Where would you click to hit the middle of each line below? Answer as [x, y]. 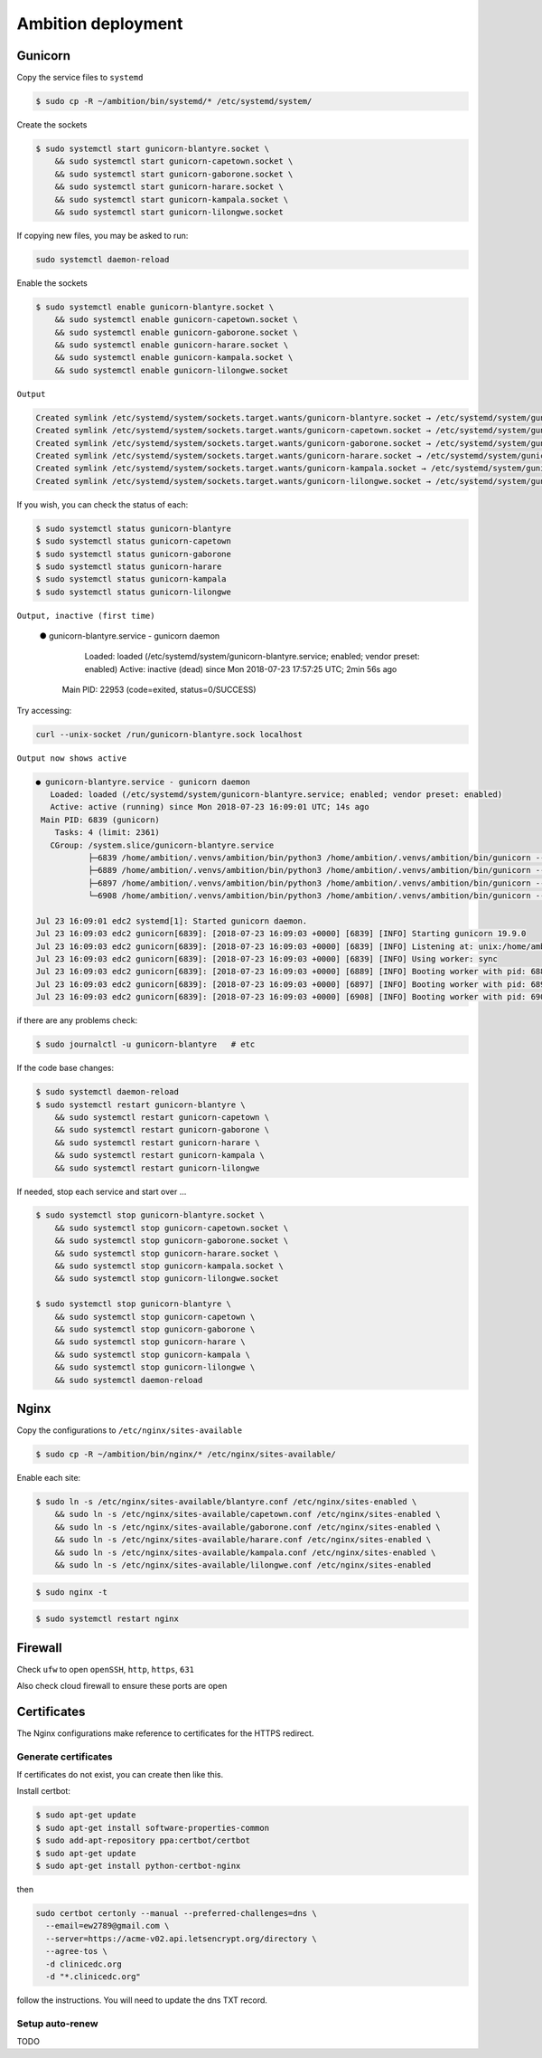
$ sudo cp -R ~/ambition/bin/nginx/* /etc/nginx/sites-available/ [186, 1455]
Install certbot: [44, 1791]
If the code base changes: [65, 1068]
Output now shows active [71, 758]
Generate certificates [65, 1757]
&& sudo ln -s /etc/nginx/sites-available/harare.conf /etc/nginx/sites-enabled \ [243, 1540]
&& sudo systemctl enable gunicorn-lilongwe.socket [172, 370]
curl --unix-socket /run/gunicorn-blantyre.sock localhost [169, 734]
